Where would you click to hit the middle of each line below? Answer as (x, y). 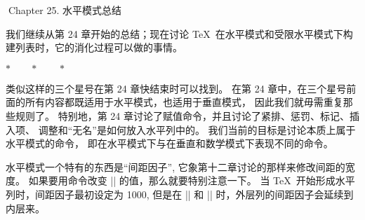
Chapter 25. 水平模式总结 (65, 10)
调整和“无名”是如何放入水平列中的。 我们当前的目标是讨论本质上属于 (197, 129)
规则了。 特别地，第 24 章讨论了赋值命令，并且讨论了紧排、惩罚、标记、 (182, 115)
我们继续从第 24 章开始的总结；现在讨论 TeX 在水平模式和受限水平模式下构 (179, 33)
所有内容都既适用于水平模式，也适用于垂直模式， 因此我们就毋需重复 (184, 102)
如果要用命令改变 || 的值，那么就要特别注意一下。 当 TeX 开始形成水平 (192, 180)
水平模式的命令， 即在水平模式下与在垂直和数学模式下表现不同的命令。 (170, 143)
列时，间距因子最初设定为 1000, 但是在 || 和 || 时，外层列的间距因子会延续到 (180, 194)
